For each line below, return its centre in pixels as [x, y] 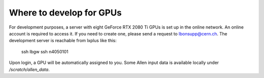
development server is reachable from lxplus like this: [63, 41]
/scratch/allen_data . [29, 69]
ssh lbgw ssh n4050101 [45, 51]
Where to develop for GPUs [65, 13]
